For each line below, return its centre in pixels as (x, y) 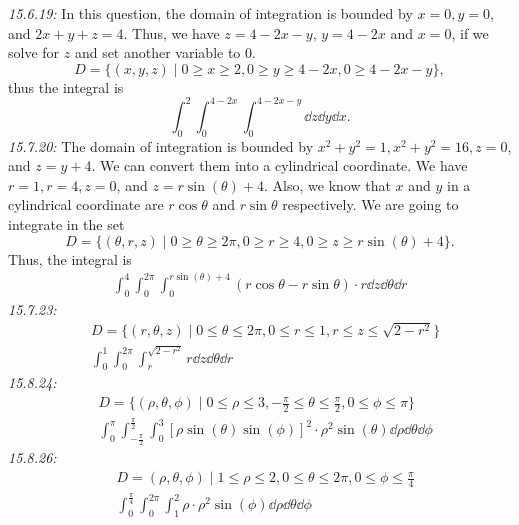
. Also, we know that (327, 184)
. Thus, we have (171, 32)
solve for (34, 52)
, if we (470, 32)
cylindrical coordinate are (86, 204)
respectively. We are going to (370, 204)
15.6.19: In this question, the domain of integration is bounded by (210, 13)
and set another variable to (157, 52)
